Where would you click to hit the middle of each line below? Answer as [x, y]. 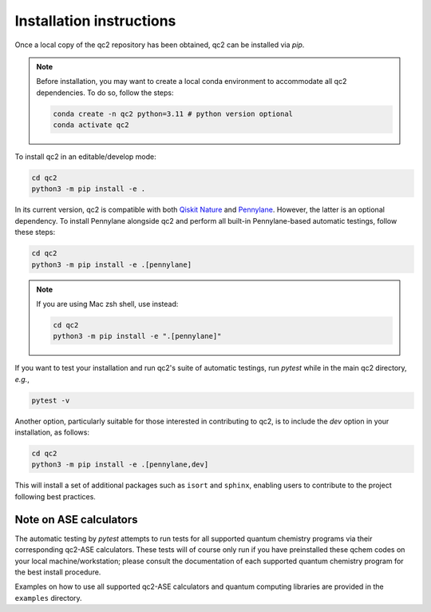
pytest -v [51, 400]
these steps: [35, 232]
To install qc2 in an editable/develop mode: [86, 157]
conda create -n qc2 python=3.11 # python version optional [173, 113]
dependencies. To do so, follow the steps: [105, 93]
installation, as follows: [52, 432]
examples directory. [49, 598]
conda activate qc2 [91, 125]
